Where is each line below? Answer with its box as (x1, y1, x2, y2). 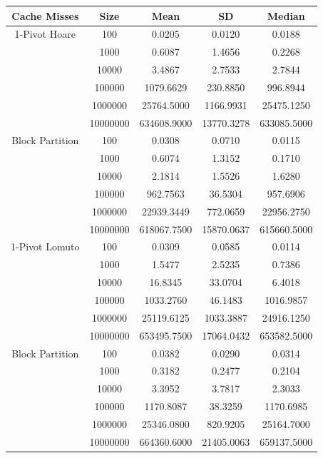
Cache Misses (11, 8, 79, 23)
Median (267, 8, 305, 23)
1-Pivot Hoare (14, 26, 76, 41)
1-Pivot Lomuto (11, 239, 80, 254)
